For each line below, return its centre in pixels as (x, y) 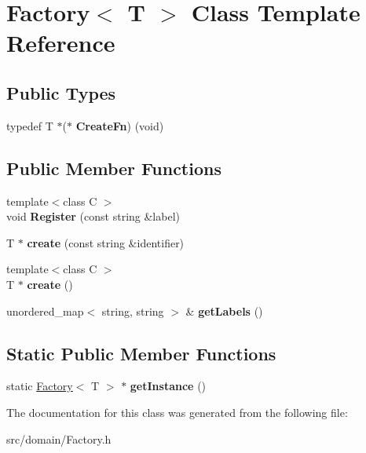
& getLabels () (224, 311)
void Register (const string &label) (93, 216)
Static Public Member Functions (141, 353)
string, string (133, 311)
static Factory (40, 386)
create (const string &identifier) (106, 242)
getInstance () (168, 386)
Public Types (61, 92)
